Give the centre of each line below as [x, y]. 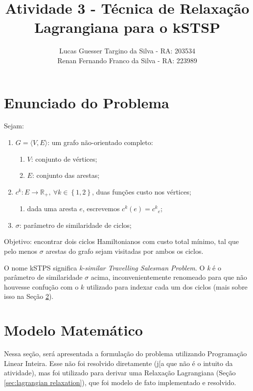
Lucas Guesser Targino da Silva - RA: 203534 [127, 51]
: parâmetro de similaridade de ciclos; [75, 225]
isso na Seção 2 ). [29, 296]
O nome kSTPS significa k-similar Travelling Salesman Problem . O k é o [113, 267]
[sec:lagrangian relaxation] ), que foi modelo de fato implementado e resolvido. [120, 382]
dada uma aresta [52, 208]
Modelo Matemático [73, 330]
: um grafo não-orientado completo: [100, 142]
